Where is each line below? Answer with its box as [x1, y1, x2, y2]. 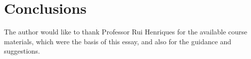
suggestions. [4, 46, 40, 56]
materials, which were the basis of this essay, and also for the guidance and [4, 36, 232, 46]
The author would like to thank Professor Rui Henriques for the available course [4, 27, 248, 37]
